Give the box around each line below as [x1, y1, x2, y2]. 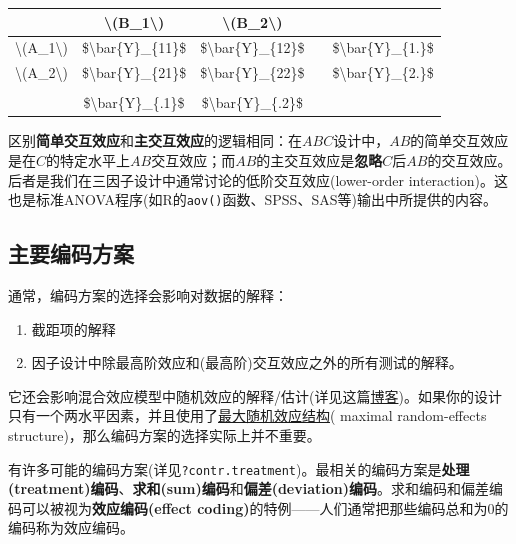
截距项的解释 [31, 318, 116, 339]
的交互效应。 [427, 149, 512, 170]
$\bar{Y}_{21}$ [81, 62, 187, 83]
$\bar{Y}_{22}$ [200, 62, 305, 83]
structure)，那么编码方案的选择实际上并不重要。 [8, 424, 321, 445]
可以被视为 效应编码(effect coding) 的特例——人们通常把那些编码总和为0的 [21, 497, 509, 518]
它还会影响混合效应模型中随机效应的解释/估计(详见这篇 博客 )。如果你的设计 [8, 385, 502, 406]
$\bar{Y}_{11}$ [81, 37, 187, 58]
